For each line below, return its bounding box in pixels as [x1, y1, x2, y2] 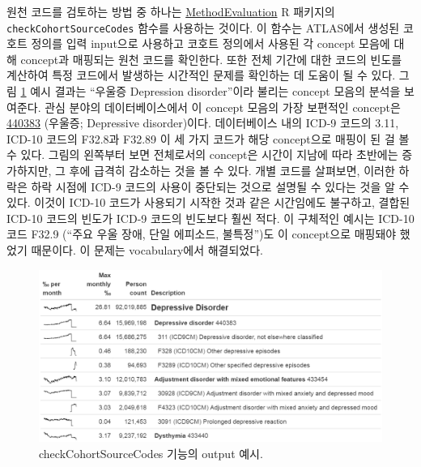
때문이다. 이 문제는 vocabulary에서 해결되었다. [31, 241, 264, 258]
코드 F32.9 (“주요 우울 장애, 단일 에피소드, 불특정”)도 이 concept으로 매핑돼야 [6, 225, 397, 242]
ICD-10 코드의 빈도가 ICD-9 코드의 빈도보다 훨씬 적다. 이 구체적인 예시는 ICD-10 [6, 209, 415, 226]
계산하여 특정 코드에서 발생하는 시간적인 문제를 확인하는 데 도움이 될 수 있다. [6, 66, 396, 84]
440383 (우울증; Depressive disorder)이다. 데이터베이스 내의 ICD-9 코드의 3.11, [6, 114, 399, 131]
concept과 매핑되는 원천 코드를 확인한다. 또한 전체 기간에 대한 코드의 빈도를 [20, 50, 402, 67]
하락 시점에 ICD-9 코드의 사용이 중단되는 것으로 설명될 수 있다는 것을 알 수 [31, 178, 410, 195]
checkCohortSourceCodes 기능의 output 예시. [39, 444, 263, 461]
